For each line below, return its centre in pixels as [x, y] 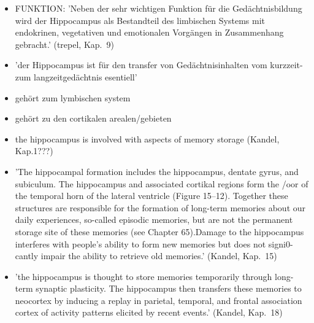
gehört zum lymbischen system [73, 97]
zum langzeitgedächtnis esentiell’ [76, 76]
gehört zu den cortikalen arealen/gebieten [93, 118]
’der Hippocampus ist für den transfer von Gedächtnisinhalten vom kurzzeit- [159, 65]
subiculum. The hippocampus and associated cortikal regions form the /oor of [162, 183]
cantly [27, 256]
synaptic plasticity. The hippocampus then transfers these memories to [169, 288]
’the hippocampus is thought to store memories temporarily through [144, 276]
